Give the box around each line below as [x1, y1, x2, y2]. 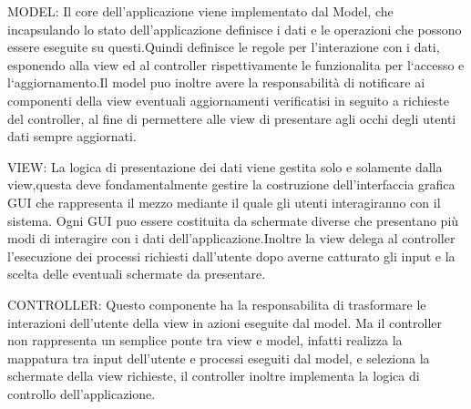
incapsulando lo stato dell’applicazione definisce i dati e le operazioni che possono [7, 19, 462, 38]
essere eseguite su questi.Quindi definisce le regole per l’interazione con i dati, [7, 37, 440, 56]
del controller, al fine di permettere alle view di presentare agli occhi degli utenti [7, 108, 456, 128]
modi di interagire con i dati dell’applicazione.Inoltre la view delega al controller [7, 229, 456, 248]
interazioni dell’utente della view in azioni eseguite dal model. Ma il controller [7, 312, 442, 332]
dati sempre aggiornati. [7, 127, 137, 146]
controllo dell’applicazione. [7, 383, 156, 403]
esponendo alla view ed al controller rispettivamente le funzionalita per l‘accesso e [7, 55, 465, 74]
